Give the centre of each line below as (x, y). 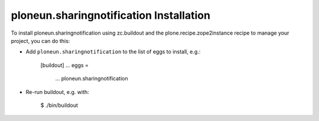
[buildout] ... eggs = (64, 65)
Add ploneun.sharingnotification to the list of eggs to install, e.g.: (113, 52)
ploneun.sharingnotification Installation (111, 15)
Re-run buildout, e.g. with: (58, 92)
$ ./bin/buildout (59, 105)
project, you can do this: (40, 41)
